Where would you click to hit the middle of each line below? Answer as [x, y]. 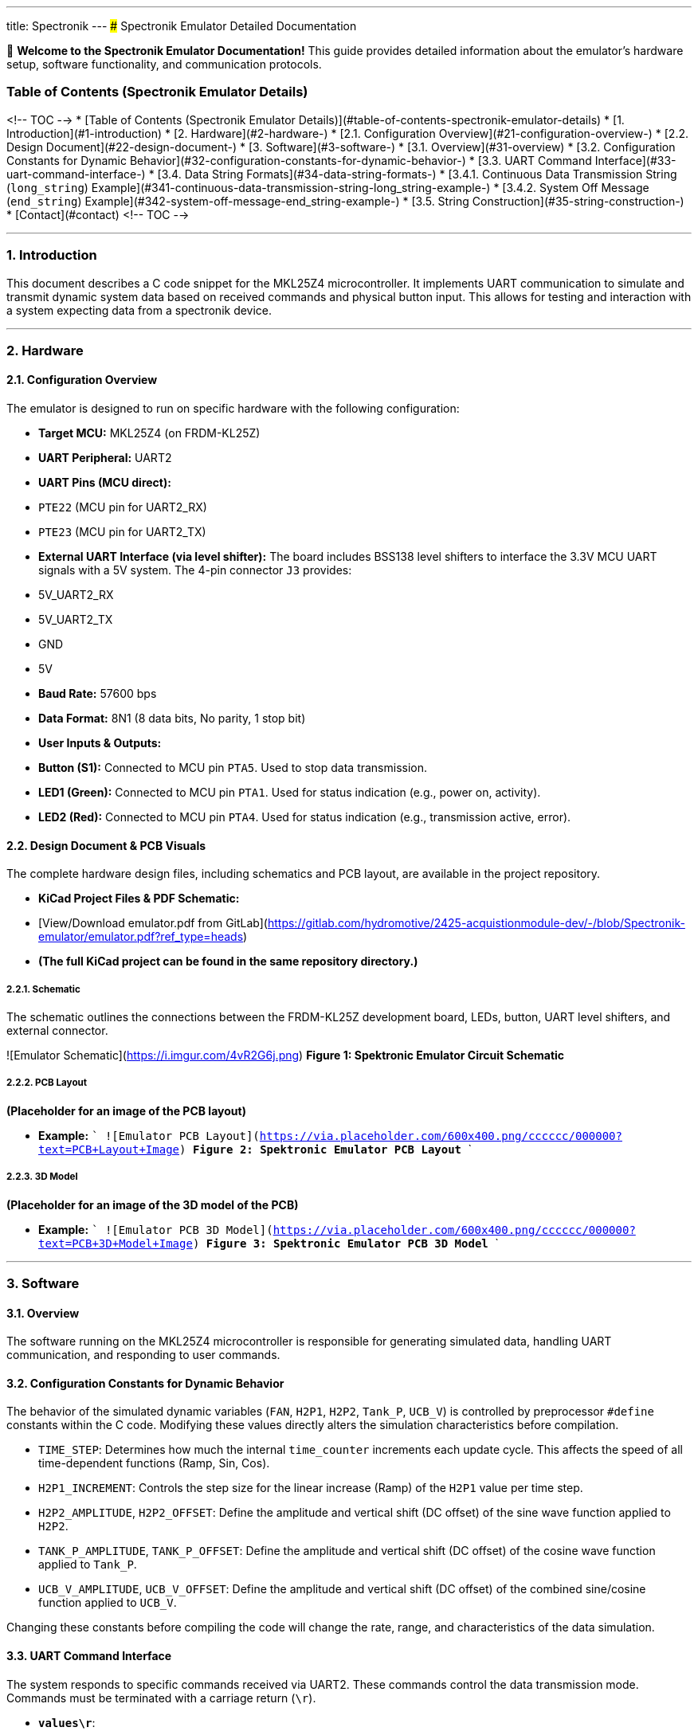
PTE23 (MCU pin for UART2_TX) [122, 532]
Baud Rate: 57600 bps [98, 694]
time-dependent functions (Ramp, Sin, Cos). [154, 1463]
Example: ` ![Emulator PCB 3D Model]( [156, 1229]
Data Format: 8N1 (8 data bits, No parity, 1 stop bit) [172, 719]
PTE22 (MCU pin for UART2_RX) [123, 507]
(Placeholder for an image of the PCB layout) [126, 1110]
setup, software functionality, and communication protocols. [164, 64]
